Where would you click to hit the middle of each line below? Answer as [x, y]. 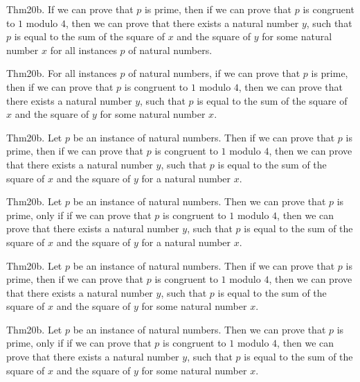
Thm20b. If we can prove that [70, 9]
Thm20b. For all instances [62, 73]
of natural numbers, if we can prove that [214, 73]
